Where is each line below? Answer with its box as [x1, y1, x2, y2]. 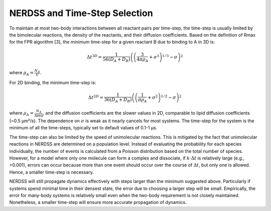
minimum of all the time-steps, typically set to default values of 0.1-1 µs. [9, 125, 158, 131]
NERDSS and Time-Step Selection [9, 8, 153, 19]
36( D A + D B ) [104, 97, 132, 104]
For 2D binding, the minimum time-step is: [9, 79, 96, 85]
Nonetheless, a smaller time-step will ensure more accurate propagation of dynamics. [9, 199, 187, 205]
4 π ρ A [136, 56, 149, 63]
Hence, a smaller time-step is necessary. [9, 169, 94, 175]
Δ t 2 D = [88, 94, 104, 100]
